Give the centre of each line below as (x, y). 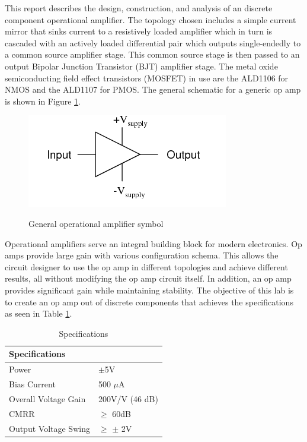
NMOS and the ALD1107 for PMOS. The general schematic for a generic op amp (153, 89)
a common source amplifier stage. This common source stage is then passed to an (152, 54)
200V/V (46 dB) (128, 398)
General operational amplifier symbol (96, 223)
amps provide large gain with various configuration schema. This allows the (142, 255)
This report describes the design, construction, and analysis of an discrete (139, 8)
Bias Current (32, 383)
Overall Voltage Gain (47, 398)
